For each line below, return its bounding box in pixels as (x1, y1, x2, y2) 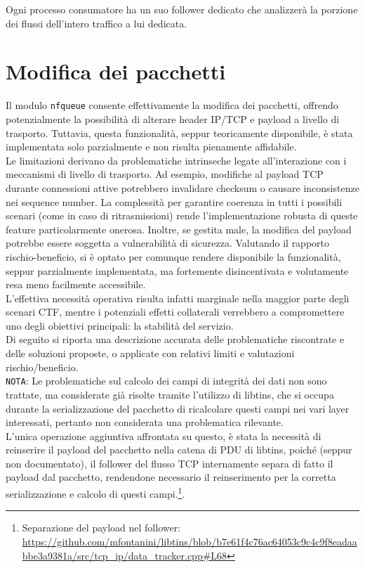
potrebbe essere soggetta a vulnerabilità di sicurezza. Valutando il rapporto (6, 235, 330, 250)
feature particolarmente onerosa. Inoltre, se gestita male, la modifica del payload (6, 221, 352, 236)
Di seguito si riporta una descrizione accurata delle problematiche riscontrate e (6, 332, 345, 347)
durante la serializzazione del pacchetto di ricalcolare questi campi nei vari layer (6, 401, 350, 415)
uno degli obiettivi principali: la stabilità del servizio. (6, 318, 234, 333)
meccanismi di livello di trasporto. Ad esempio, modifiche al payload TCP (6, 167, 324, 181)
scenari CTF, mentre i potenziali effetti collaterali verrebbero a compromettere (6, 304, 345, 319)
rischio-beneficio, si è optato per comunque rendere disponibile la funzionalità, (6, 249, 341, 264)
